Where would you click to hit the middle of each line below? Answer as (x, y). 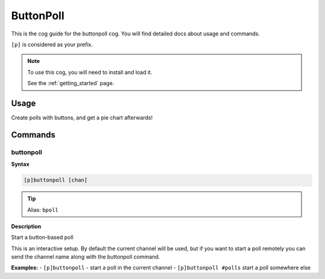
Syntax (20, 164)
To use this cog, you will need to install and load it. (90, 72)
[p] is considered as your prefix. (52, 44)
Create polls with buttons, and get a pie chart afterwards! (82, 118)
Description (26, 226)
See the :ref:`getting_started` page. (71, 83)
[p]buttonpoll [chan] (56, 180)
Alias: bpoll (43, 209)
